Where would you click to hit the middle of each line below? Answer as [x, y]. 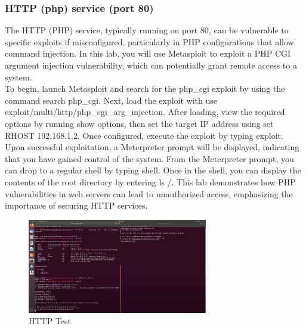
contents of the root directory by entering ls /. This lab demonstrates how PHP [150, 181]
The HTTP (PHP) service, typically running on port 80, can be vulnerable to [147, 30]
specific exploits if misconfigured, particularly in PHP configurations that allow [149, 41]
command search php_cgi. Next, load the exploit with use [111, 100]
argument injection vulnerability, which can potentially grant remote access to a [151, 65]
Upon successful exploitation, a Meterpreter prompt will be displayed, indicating [152, 147]
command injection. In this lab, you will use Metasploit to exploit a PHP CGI [148, 53]
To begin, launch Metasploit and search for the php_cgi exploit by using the [145, 89]
